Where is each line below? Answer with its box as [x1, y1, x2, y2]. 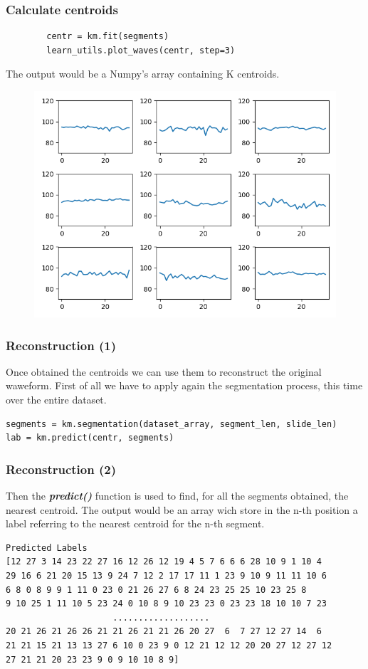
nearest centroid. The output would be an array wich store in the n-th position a [6, 502, 358, 517]
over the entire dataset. [6, 392, 107, 406]
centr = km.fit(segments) [46, 31, 169, 42]
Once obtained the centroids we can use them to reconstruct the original [6, 364, 322, 379]
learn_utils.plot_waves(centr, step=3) [46, 45, 236, 56]
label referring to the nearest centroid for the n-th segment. [6, 516, 265, 531]
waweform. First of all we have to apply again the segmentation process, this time [6, 378, 363, 393]
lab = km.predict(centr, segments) [6, 433, 174, 443]
